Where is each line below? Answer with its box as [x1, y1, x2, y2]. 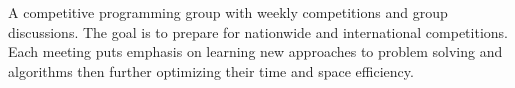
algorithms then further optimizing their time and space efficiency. [8, 60, 414, 81]
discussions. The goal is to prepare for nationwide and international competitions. [8, 21, 508, 42]
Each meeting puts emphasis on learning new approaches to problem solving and [8, 41, 503, 62]
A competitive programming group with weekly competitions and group [8, 2, 448, 22]
